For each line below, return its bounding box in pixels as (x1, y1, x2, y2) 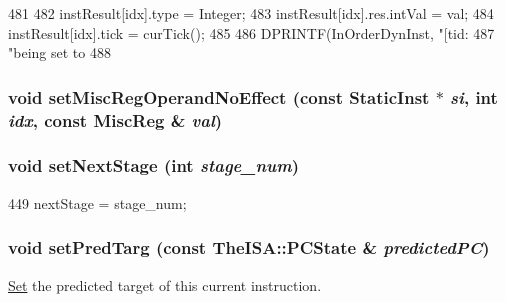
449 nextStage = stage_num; (8, 192, 187, 213)
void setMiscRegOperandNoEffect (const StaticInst (8, 84, 430, 109)
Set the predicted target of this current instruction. (8, 274, 322, 295)
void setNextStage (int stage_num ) (8, 153, 300, 178)
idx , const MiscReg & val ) (8, 107, 223, 132)
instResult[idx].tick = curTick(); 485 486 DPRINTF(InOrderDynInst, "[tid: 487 (8, 22, 495, 43)
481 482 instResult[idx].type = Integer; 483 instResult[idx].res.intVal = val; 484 (8, 3, 494, 23)
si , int (450, 84, 498, 109)
